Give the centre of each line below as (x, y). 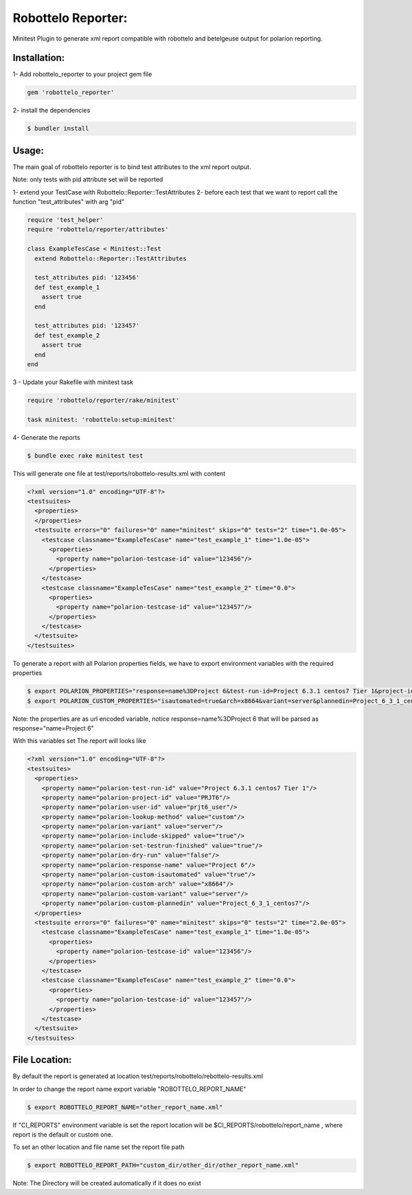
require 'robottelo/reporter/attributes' (98, 230)
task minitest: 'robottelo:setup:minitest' (102, 420)
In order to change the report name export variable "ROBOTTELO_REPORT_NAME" (129, 1088)
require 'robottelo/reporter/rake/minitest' (103, 400)
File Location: (42, 1060)
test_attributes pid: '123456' (87, 278)
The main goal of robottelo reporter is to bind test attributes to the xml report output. (132, 167)
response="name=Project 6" (53, 728)
